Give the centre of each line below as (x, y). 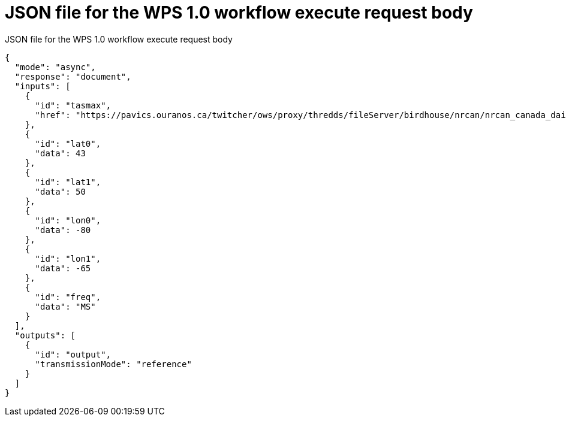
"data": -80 (63, 230)
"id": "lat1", (68, 182)
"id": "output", (73, 354)
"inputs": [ (43, 86)
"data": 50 (60, 191)
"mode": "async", (55, 67)
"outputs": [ (45, 335)
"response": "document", (73, 76)
